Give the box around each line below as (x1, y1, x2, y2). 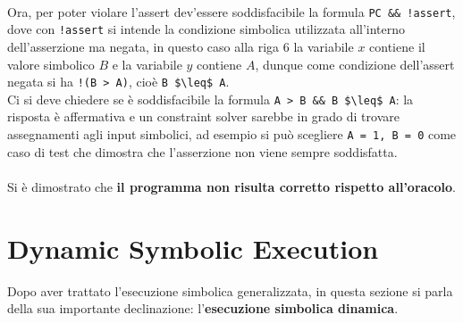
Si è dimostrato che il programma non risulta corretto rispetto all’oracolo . (7, 177, 456, 195)
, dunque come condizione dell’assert (255, 54, 455, 73)
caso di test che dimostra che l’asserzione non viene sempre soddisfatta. (7, 142, 398, 161)
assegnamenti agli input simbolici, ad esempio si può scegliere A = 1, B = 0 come (7, 125, 457, 143)
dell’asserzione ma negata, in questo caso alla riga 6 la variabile (7, 37, 354, 55)
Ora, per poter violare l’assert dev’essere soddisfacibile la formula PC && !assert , (7, 2, 456, 21)
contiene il (369, 37, 425, 55)
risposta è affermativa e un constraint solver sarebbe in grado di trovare (7, 107, 400, 126)
